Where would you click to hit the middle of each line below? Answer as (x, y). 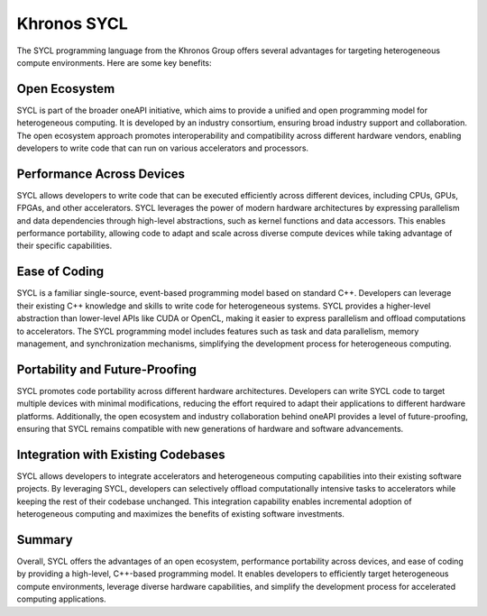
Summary (45, 540)
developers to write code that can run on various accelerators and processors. (163, 148)
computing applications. (62, 599)
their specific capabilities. (64, 246)
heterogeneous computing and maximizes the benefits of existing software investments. (180, 514)
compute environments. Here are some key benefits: (114, 62)
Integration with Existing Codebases (121, 454)
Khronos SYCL (72, 23)
